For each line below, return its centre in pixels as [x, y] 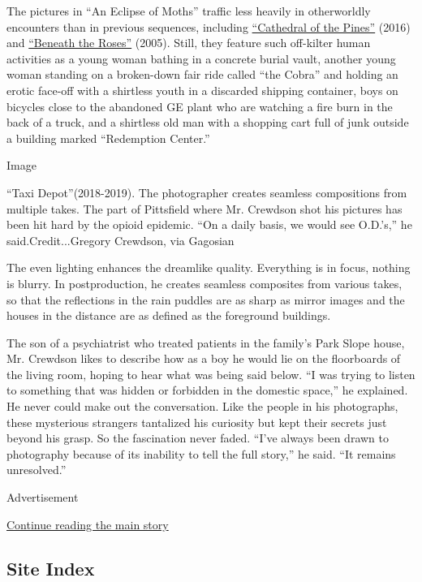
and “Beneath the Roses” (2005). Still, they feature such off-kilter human [189, 43]
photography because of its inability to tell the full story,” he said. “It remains [201, 453]
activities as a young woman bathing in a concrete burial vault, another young [201, 58]
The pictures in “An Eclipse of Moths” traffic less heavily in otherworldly [189, 11]
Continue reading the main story [88, 524]
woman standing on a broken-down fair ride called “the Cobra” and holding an [202, 74]
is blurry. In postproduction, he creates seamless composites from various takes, [205, 283]
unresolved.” [37, 470]
